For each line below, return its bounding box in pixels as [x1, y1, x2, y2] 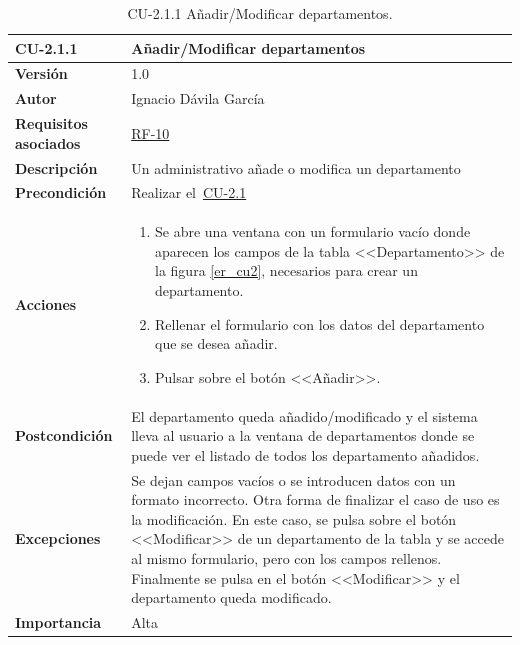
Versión [15, 63, 68, 84]
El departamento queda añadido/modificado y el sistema [131, 405, 478, 426]
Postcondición [15, 425, 113, 446]
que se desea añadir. [155, 333, 278, 354]
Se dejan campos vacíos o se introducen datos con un [131, 469, 456, 490]
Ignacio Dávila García [131, 88, 265, 109]
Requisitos [15, 113, 88, 134]
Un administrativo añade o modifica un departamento [131, 157, 461, 178]
